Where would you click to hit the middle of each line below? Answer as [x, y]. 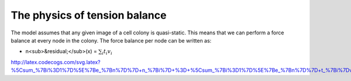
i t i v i [107, 52]
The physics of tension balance [89, 15]
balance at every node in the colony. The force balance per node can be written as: [111, 40]
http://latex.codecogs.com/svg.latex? [56, 62]
